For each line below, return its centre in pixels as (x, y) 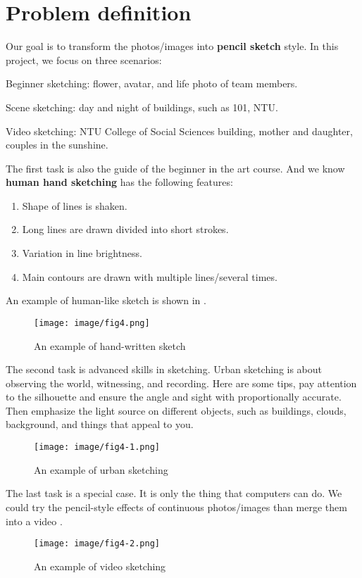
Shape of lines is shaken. (75, 205)
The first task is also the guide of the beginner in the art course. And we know (175, 168)
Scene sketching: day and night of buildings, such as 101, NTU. (142, 107)
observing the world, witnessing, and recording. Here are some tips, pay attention (181, 383)
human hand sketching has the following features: (119, 182)
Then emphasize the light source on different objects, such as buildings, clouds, (176, 410)
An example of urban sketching (101, 469)
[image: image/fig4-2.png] (97, 544)
